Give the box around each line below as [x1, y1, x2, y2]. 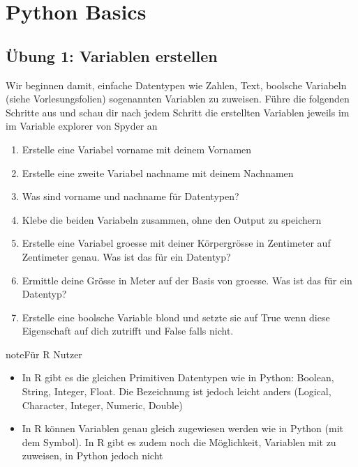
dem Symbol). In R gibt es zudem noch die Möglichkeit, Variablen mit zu [22, 434, 336, 449]
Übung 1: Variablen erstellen [6, 45, 218, 66]
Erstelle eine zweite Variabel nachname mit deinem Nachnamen [22, 165, 294, 180]
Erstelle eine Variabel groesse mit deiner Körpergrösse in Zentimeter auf [22, 236, 331, 250]
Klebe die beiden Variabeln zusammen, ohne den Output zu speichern [22, 212, 322, 227]
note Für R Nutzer [6, 346, 82, 361]
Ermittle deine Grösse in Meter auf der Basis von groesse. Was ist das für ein [22, 273, 352, 287]
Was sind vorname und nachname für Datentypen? [22, 189, 239, 204]
